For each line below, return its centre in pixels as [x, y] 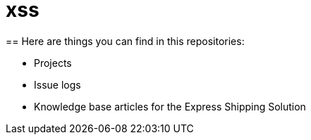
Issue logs [57, 84]
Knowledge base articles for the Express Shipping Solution [170, 106]
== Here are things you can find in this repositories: [125, 41]
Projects [53, 63]
